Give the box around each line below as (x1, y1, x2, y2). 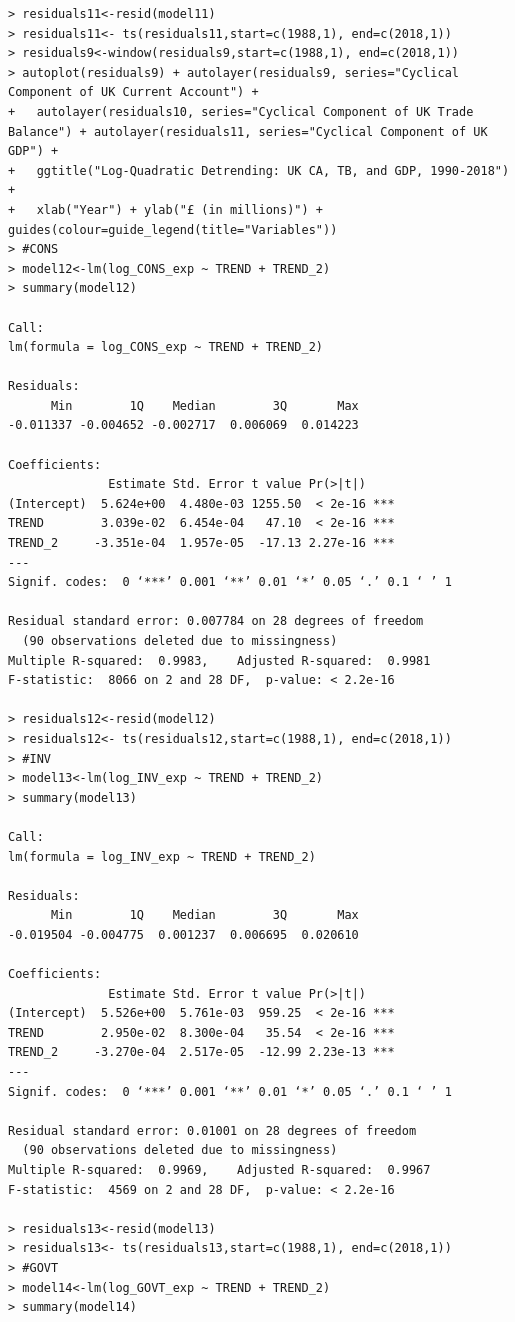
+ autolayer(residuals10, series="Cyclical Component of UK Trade (8, 104, 474, 119)
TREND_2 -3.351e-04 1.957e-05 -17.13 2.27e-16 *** (8, 536, 395, 551)
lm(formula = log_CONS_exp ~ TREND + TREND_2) (8, 340, 323, 355)
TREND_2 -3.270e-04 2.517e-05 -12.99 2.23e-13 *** (8, 1045, 395, 1060)
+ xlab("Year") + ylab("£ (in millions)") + (8, 202, 323, 217)
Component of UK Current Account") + (8, 85, 259, 100)
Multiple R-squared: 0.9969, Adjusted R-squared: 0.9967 (8, 1163, 431, 1178)
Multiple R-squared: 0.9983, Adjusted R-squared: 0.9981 (8, 653, 431, 668)
